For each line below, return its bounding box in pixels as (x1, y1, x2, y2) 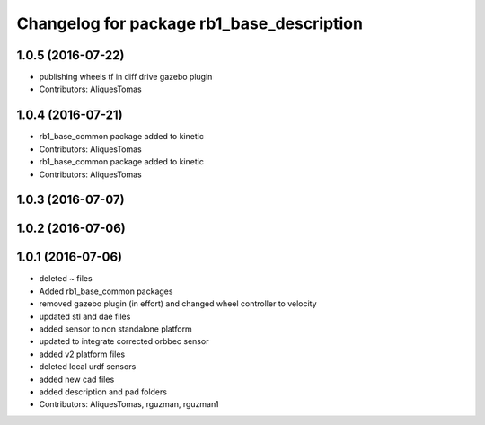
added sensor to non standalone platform (39, 323, 192, 334)
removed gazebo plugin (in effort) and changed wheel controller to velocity (39, 298, 318, 309)
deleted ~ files (39, 273, 93, 284)
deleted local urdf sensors (39, 361, 137, 372)
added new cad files (39, 374, 115, 385)
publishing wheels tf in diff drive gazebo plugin (39, 72, 213, 83)
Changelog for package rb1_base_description (16, 13, 364, 33)
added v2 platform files (39, 349, 126, 359)
